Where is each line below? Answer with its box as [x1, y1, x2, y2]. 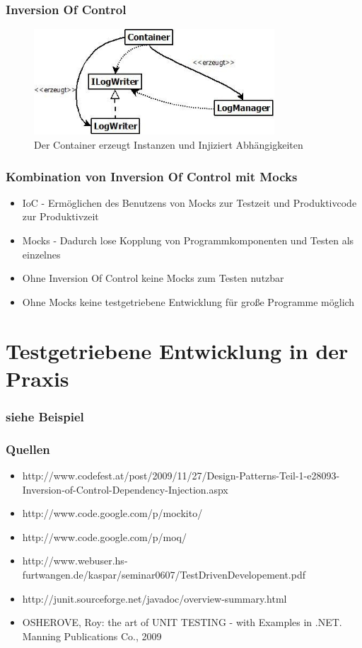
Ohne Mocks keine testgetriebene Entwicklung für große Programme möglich [22, 294, 355, 309]
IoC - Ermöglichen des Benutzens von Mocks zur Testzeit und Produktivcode [22, 195, 357, 210]
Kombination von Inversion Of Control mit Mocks [6, 167, 298, 185]
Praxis [6, 363, 69, 392]
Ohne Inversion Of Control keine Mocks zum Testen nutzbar [22, 271, 284, 285]
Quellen [6, 440, 50, 457]
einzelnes [22, 246, 61, 261]
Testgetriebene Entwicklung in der [6, 336, 349, 365]
